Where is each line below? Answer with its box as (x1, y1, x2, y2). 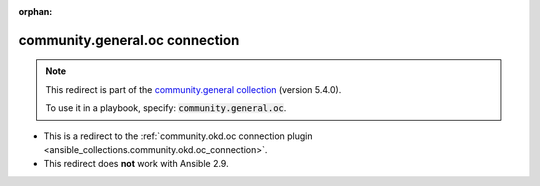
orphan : (18, 6, 53, 17)
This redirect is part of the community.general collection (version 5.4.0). (45, 83, 342, 95)
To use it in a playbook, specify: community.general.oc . (45, 102, 287, 114)
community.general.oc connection (18, 31, 240, 49)
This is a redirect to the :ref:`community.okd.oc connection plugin (43, 130, 313, 142)
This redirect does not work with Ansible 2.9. (43, 158, 229, 170)
